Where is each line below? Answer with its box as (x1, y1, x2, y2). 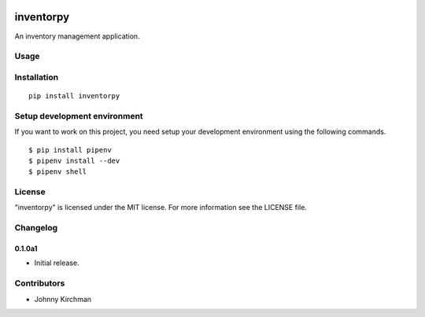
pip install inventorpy (28, 91, 120, 101)
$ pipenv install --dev (28, 156, 120, 165)
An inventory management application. (14, 31, 141, 41)
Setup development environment (14, 110, 143, 121)
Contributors (14, 278, 65, 289)
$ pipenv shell (28, 168, 87, 176)
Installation (14, 72, 59, 83)
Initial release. (34, 258, 79, 267)
